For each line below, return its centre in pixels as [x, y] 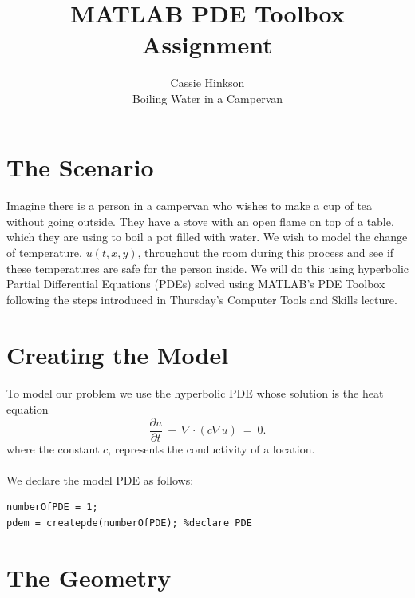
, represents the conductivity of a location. [211, 448]
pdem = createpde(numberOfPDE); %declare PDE [129, 523]
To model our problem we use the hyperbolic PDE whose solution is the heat [195, 393]
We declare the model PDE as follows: [100, 479]
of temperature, [44, 253]
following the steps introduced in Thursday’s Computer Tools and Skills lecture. [202, 299]
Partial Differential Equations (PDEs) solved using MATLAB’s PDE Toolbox [196, 284]
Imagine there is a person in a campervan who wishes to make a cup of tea [190, 206]
